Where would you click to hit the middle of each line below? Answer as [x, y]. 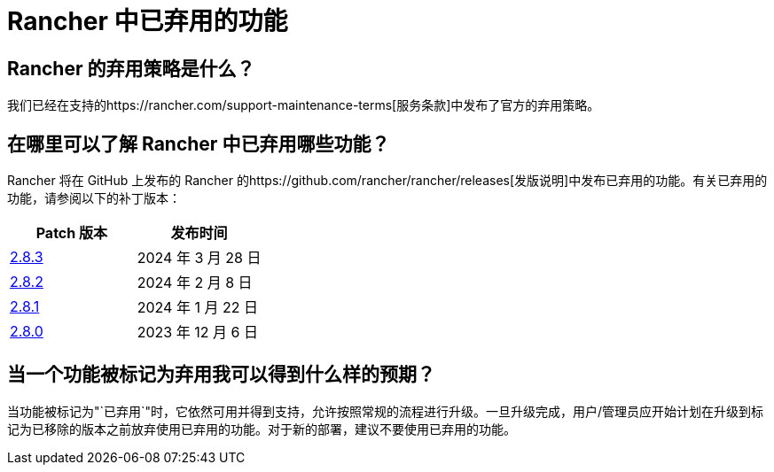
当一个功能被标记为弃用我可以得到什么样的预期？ [221, 375]
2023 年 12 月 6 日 [197, 333]
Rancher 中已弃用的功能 [148, 21]
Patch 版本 [72, 233]
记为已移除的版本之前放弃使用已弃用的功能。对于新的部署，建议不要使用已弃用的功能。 [262, 429]
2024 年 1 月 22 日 [197, 308]
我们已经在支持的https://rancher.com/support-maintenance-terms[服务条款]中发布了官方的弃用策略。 [304, 105]
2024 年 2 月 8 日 [195, 283]
